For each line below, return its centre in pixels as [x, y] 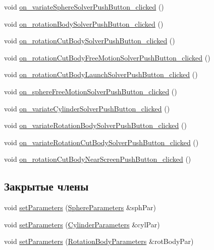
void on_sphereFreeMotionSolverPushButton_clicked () [91, 91]
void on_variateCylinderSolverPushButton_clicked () [87, 108]
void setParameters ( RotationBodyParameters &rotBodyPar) [99, 241]
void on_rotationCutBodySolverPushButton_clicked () [90, 41]
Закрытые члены [46, 186]
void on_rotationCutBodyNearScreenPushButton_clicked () [98, 159]
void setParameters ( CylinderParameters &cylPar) [82, 224]
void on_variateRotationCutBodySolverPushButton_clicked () [101, 142]
